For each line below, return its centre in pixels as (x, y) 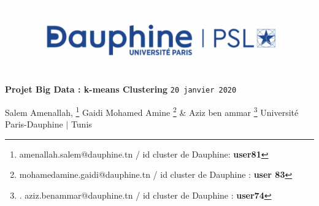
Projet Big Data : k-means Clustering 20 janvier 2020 (121, 89)
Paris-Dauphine (34, 124)
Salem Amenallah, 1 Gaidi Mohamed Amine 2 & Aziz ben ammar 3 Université (152, 111)
